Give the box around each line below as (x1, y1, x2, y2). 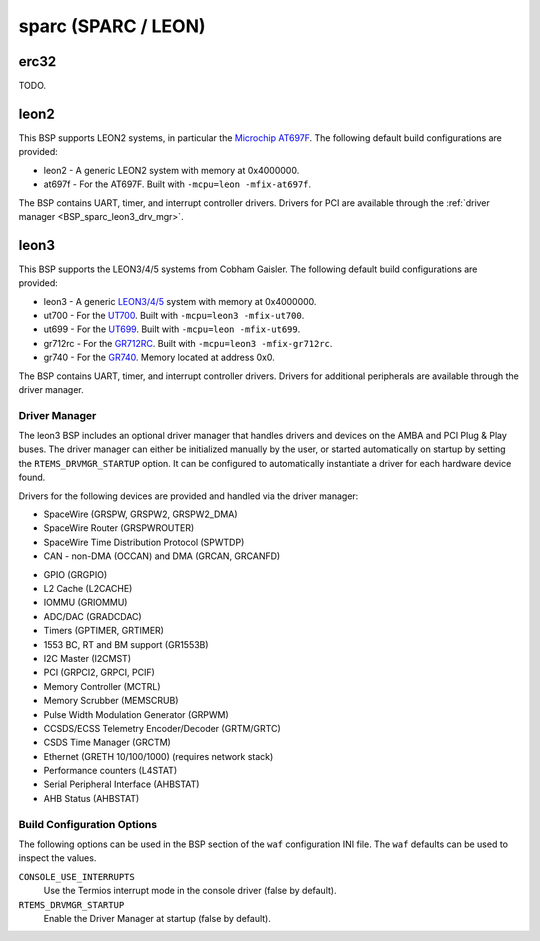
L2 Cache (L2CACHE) (43, 583, 133, 594)
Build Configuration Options (18, 817, 158, 831)
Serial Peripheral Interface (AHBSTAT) (43, 778, 200, 790)
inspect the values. (18, 852, 97, 864)
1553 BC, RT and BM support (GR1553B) (43, 638, 209, 650)
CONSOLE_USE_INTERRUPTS (18, 871, 135, 882)
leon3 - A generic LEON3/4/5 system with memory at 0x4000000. (43, 295, 317, 307)
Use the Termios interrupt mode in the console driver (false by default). (43, 885, 337, 897)
